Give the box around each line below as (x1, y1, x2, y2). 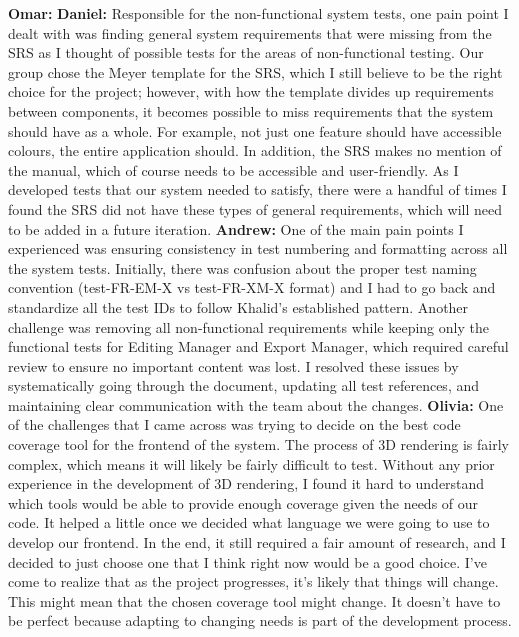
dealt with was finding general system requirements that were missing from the (8, 22, 492, 43)
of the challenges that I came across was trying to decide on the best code (8, 414, 461, 435)
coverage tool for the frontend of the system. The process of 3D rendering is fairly (8, 434, 509, 455)
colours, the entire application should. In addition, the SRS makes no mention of (8, 140, 502, 161)
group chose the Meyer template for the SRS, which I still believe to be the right (8, 61, 503, 82)
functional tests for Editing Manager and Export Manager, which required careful (8, 336, 509, 357)
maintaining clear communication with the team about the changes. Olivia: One (8, 394, 504, 415)
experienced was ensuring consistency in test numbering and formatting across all (8, 238, 508, 259)
